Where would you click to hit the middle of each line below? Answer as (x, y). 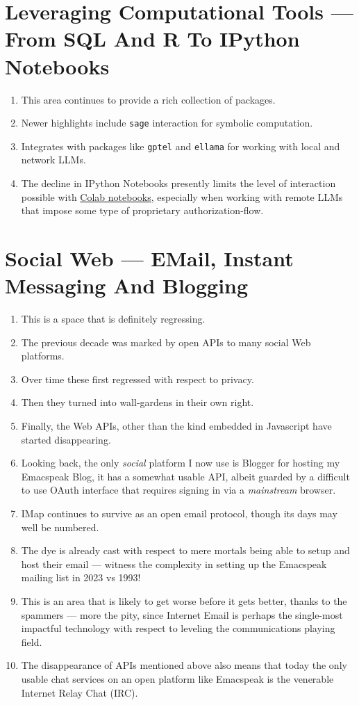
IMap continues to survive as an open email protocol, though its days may (179, 513)
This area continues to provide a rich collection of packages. (148, 99)
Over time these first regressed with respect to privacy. (137, 379)
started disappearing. (66, 439)
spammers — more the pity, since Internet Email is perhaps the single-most (182, 614)
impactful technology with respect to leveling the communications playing (178, 628)
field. (32, 641)
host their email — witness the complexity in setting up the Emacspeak (174, 564)
